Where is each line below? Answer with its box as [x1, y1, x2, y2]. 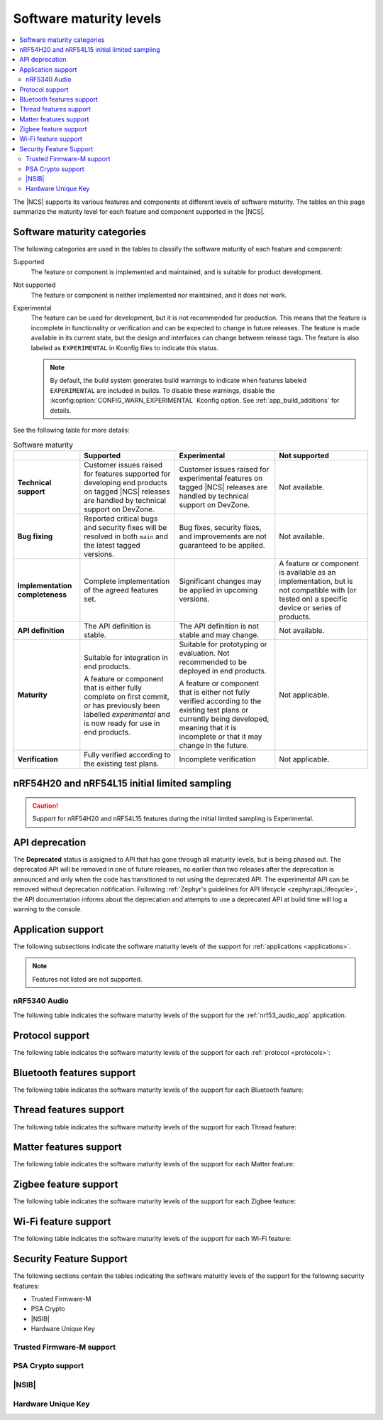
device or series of [279, 602, 342, 612]
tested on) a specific [279, 594, 348, 604]
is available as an [279, 567, 336, 577]
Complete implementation [84, 576, 170, 586]
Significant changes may [179, 576, 262, 586]
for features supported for [84, 469, 171, 479]
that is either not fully [179, 687, 250, 697]
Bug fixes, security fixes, [179, 522, 262, 532]
